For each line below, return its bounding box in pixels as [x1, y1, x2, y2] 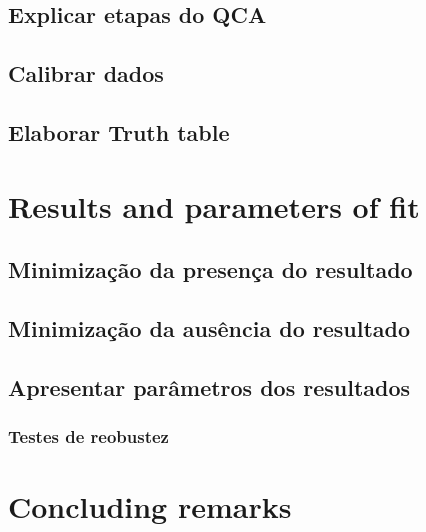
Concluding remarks [8, 486, 292, 527]
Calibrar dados [8, 58, 164, 89]
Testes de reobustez [8, 423, 169, 448]
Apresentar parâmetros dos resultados [8, 371, 411, 402]
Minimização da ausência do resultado [8, 312, 411, 343]
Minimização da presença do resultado [8, 254, 413, 285]
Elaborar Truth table [8, 116, 230, 147]
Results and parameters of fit [8, 185, 420, 226]
